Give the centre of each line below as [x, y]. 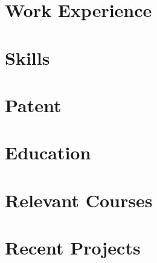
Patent [33, 105]
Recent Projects [73, 248]
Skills [27, 57]
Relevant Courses [79, 200]
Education [48, 152]
